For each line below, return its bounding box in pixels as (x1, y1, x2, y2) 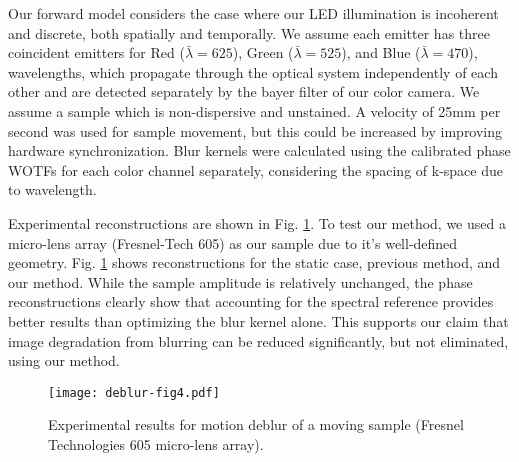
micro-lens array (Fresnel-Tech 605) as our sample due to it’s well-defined (8, 232, 458, 253)
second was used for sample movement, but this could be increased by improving (8, 120, 503, 141)
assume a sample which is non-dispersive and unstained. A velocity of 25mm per (8, 100, 501, 121)
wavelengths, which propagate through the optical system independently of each (8, 61, 498, 82)
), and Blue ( (341, 42, 421, 63)
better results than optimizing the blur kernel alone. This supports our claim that (8, 310, 509, 331)
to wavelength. (8, 179, 97, 200)
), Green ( (232, 42, 294, 63)
